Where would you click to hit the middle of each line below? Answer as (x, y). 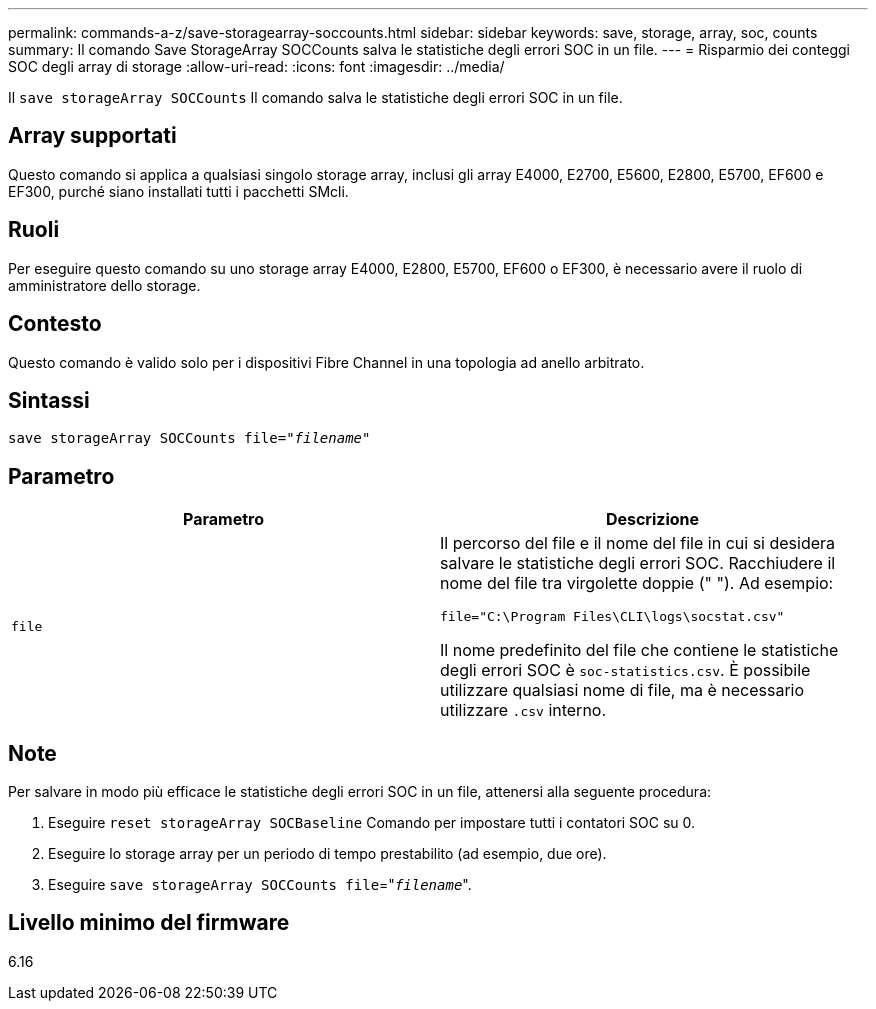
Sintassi (49, 400)
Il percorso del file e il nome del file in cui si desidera (638, 543)
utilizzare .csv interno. (523, 710)
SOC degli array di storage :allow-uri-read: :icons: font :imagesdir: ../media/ (256, 66)
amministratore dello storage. (104, 285)
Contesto (55, 324)
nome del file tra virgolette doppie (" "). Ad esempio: (637, 583)
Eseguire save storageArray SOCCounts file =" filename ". (260, 885)
